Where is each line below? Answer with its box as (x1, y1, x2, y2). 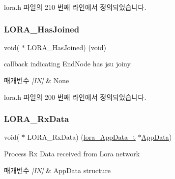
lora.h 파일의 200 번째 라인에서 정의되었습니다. (4, 91, 146, 102)
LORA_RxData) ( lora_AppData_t (27, 132, 136, 142)
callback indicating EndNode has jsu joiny (4, 59, 131, 69)
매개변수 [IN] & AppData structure (4, 165, 111, 175)
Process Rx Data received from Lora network (4, 149, 140, 158)
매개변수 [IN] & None (4, 75, 69, 85)
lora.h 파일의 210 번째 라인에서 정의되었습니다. (4, 2, 146, 12)
